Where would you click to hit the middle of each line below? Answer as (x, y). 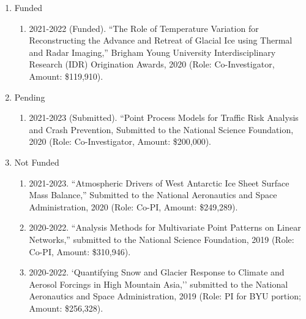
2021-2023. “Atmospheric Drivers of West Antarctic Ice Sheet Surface (159, 183)
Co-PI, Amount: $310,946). (80, 251)
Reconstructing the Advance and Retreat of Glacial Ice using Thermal (161, 40)
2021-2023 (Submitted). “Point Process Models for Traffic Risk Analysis (164, 117)
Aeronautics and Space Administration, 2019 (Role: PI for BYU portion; (165, 296)
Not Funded (37, 162)
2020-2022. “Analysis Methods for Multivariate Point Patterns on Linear (165, 227)
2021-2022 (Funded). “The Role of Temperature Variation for (144, 28)
